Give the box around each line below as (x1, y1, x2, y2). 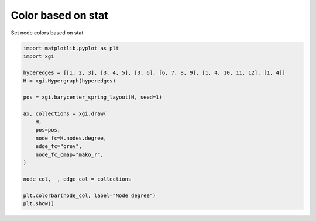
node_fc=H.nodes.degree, (35, 134, 107, 141)
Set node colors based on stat (11, 29, 84, 36)
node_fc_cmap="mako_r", (35, 151, 104, 158)
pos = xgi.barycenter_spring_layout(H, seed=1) (23, 94, 162, 101)
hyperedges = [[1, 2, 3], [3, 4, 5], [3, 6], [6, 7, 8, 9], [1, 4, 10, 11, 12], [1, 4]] (23, 69, 286, 76)
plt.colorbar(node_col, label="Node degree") (23, 192, 156, 199)
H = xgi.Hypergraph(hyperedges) (23, 78, 116, 84)
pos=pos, (35, 126, 61, 133)
